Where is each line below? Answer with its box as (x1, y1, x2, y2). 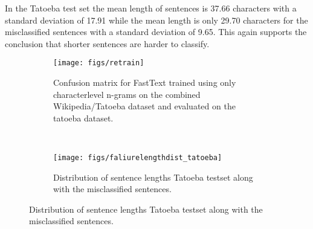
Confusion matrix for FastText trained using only (53, 76, 236, 89)
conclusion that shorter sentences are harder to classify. (5, 37, 210, 50)
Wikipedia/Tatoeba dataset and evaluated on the (53, 100, 236, 112)
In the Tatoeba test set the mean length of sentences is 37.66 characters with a (5, 2, 297, 14)
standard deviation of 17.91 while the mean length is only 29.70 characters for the (5, 13, 308, 26)
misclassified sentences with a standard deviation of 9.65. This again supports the (5, 25, 307, 38)
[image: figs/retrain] (53, 59, 144, 68)
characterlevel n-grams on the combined (53, 88, 201, 100)
